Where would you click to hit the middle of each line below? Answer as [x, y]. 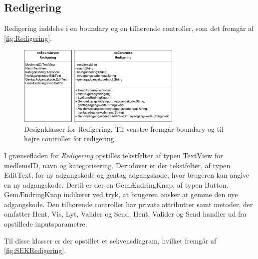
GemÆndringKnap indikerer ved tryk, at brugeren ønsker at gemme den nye [121, 194]
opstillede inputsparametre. [46, 224]
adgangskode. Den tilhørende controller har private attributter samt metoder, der [129, 204]
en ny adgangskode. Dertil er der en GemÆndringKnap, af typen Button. [116, 184]
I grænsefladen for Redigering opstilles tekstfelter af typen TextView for [114, 155]
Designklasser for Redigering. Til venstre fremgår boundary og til [124, 129]
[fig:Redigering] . [28, 38]
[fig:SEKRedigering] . [35, 250]
